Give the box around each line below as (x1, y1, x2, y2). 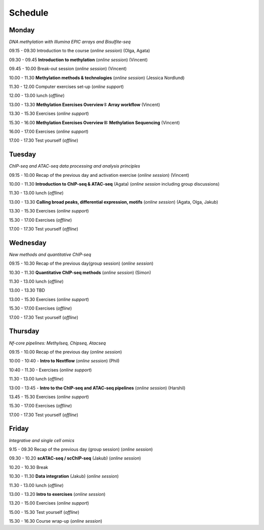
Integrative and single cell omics (9, 437, 75, 443)
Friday (9, 424, 29, 433)
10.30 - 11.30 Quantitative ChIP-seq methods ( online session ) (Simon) (9, 269, 152, 276)
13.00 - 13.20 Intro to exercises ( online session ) (9, 491, 106, 497)
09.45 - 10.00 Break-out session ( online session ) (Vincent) (9, 66, 127, 72)
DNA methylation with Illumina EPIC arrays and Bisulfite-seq (9, 39, 131, 45)
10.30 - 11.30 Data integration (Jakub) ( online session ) (9, 473, 119, 479)
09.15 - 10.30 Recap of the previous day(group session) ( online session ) (9, 260, 154, 266)
